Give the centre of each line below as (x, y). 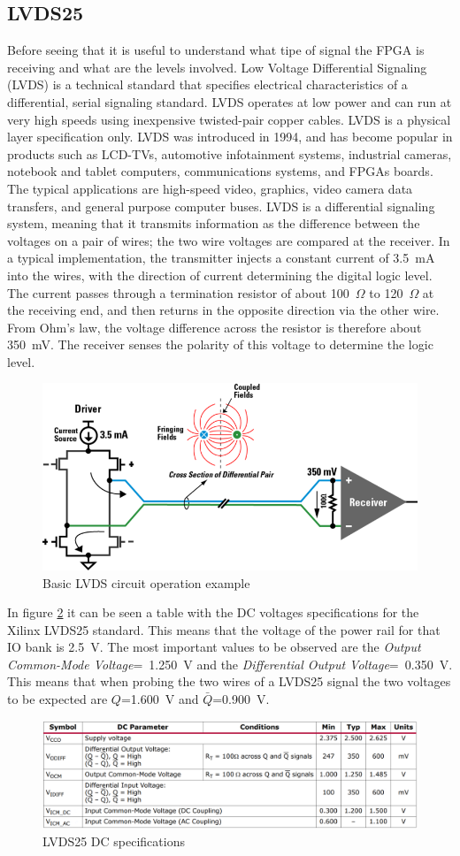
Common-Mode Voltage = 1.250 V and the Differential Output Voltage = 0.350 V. (230, 664)
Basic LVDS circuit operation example (146, 582)
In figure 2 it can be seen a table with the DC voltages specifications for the (213, 612)
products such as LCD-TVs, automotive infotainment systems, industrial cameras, (230, 153)
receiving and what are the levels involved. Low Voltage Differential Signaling (217, 67)
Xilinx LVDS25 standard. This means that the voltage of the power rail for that (224, 629)
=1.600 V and (160, 699)
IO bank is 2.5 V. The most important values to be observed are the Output (214, 647)
